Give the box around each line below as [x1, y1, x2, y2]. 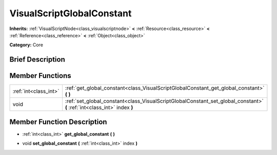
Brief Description [9, 55, 65, 64]
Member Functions [9, 71, 71, 80]
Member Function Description [9, 117, 107, 126]
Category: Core [9, 42, 44, 48]
